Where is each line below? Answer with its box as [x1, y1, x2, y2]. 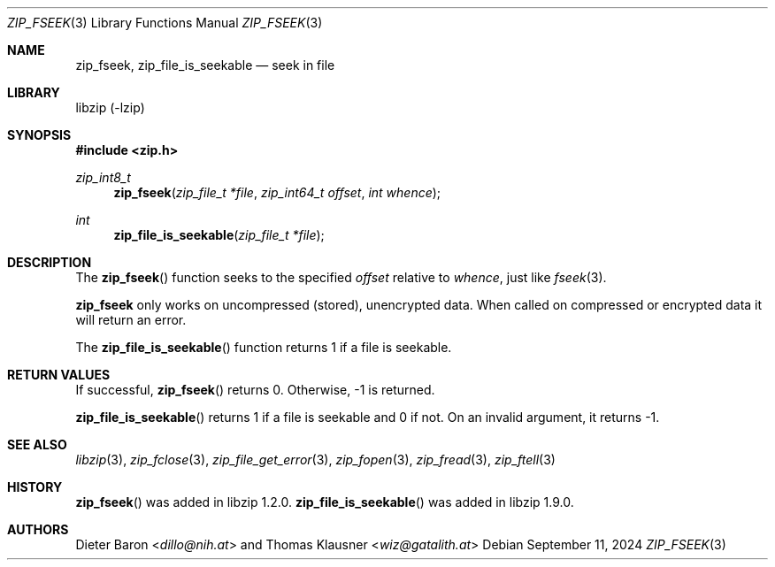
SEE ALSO [7, 437, 67, 452]
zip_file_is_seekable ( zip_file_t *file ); [113, 227, 325, 242]
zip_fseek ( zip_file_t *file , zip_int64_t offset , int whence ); [113, 185, 441, 200]
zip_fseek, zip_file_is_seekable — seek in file [75, 57, 335, 73]
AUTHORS [7, 522, 69, 537]
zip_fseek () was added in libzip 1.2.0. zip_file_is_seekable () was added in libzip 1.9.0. [75, 494, 574, 510]
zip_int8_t [75, 170, 131, 185]
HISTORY [7, 479, 63, 494]
